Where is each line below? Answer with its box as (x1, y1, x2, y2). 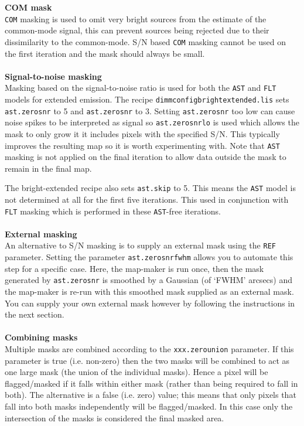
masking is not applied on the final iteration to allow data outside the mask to (5, 151, 286, 163)
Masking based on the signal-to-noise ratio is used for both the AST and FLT (5, 81, 276, 94)
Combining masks (5, 331, 78, 343)
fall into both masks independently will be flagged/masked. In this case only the (5, 400, 293, 412)
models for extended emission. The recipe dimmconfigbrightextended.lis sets (5, 93, 289, 105)
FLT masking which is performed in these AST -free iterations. (5, 205, 221, 217)
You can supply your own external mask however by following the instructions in (5, 297, 295, 309)
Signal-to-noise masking (5, 70, 102, 82)
